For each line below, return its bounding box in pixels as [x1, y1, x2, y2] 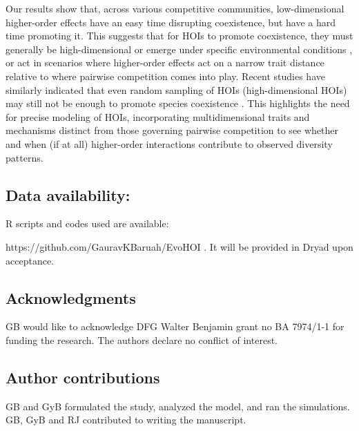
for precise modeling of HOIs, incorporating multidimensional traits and [6, 109, 310, 124]
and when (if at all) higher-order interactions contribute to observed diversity [6, 136, 333, 151]
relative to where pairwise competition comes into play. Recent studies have [6, 68, 325, 83]
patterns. [6, 150, 43, 164]
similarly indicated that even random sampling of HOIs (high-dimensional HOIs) [6, 82, 347, 97]
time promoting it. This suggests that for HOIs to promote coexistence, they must [6, 28, 353, 43]
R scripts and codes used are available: [6, 216, 169, 231]
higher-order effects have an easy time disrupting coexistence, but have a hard [6, 15, 336, 29]
